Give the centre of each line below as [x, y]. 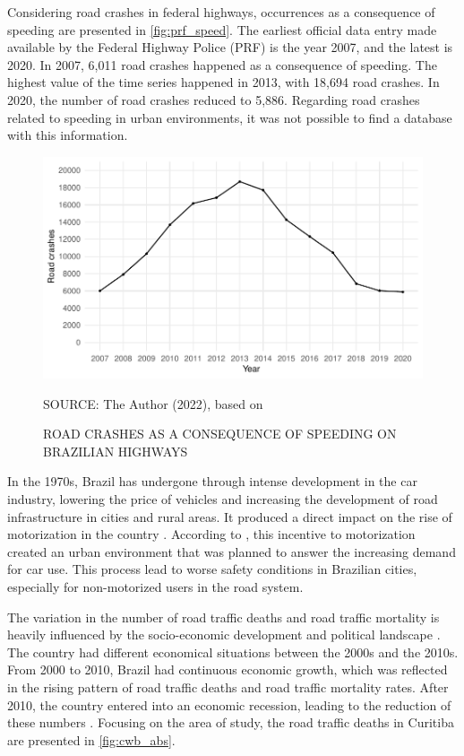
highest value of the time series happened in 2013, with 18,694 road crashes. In [223, 82]
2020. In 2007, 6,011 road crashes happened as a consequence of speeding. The [222, 64]
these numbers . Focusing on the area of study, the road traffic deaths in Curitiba [231, 722]
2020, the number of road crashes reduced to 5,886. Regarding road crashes [214, 99]
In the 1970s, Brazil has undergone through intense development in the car [212, 481]
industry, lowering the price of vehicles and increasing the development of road [223, 499]
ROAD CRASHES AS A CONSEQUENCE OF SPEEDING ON [220, 434]
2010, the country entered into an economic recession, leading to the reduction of [229, 704]
